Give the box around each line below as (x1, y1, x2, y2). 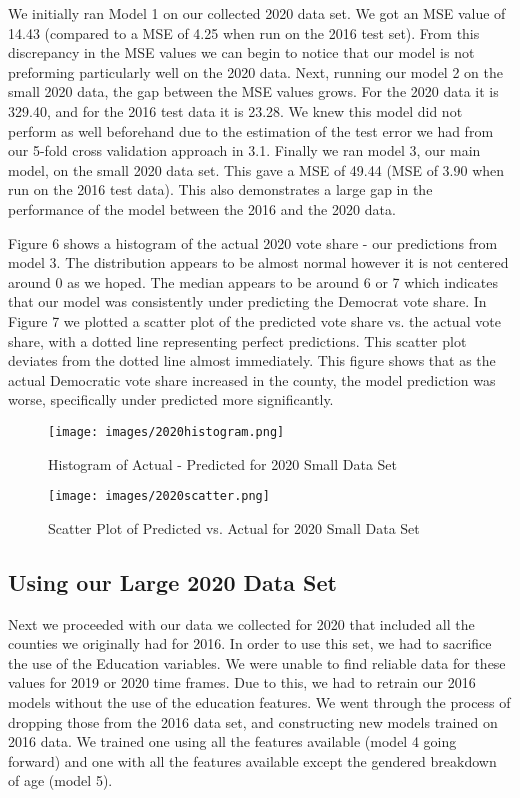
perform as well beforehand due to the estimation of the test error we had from (8, 120, 494, 141)
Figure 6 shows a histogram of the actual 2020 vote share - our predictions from (8, 232, 498, 253)
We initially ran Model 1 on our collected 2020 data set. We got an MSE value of (8, 3, 506, 23)
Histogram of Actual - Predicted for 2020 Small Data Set (48, 453, 398, 474)
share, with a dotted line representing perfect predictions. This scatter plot (8, 330, 467, 351)
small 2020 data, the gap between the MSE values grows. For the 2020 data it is (8, 81, 499, 102)
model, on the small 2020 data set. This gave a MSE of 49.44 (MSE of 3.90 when (8, 159, 505, 180)
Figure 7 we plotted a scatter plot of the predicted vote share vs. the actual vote (8, 310, 501, 331)
